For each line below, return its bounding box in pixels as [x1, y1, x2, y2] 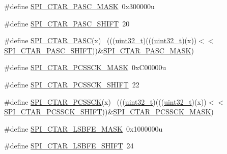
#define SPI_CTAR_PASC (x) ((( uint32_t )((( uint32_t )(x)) [4, 35, 197, 46]
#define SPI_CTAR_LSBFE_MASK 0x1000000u [4, 123, 163, 134]
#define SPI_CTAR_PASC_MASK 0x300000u [4, 1, 155, 11]
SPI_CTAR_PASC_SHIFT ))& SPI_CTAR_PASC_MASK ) [4, 45, 194, 55]
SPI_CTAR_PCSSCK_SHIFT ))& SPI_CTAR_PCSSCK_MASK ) [4, 106, 214, 117]
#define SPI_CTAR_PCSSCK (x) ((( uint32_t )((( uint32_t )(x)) [4, 96, 207, 107]
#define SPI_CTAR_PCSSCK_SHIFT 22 [4, 79, 139, 89]
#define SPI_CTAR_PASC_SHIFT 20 [4, 18, 130, 28]
